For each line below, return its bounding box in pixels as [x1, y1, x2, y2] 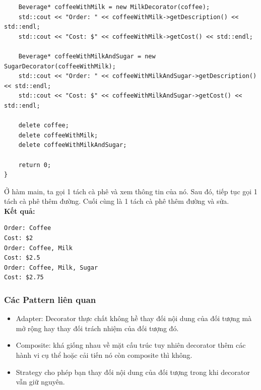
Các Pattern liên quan [4, 293, 96, 305]
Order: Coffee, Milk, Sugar [4, 264, 98, 271]
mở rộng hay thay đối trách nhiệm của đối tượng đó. [16, 323, 179, 333]
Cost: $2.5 [4, 254, 40, 262]
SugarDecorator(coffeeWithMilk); [4, 62, 116, 70]
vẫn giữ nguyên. [16, 376, 65, 387]
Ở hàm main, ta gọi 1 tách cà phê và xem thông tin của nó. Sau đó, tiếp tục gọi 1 [4, 186, 257, 196]
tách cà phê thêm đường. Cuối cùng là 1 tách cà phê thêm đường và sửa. [4, 196, 229, 206]
